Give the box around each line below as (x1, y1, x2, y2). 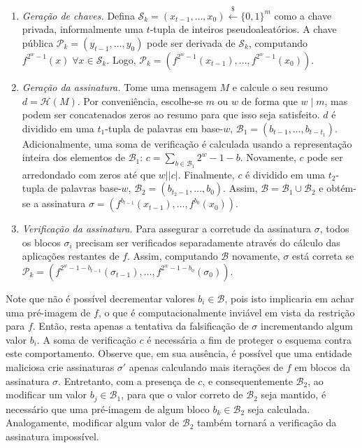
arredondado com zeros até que (22, 167, 156, 181)
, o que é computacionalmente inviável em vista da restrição (98, 304, 355, 319)
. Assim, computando (127, 248, 218, 263)
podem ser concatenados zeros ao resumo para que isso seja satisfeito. (22, 107, 320, 122)
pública (22, 35, 54, 50)
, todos (319, 221, 349, 236)
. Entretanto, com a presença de (58, 373, 195, 388)
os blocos (22, 234, 61, 249)
